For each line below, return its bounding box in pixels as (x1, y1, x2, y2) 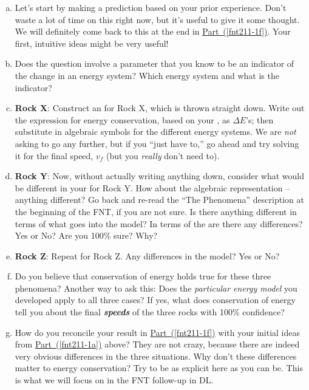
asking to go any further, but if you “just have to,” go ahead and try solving (15, 137, 299, 149)
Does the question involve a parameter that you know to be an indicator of (15, 57, 294, 70)
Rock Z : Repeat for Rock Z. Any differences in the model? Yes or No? (15, 249, 280, 262)
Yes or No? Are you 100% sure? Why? (15, 229, 158, 242)
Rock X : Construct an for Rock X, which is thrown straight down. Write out (15, 101, 305, 114)
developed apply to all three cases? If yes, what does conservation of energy (15, 293, 296, 306)
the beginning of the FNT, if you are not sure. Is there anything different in (15, 205, 297, 217)
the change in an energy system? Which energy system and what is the (15, 69, 279, 81)
